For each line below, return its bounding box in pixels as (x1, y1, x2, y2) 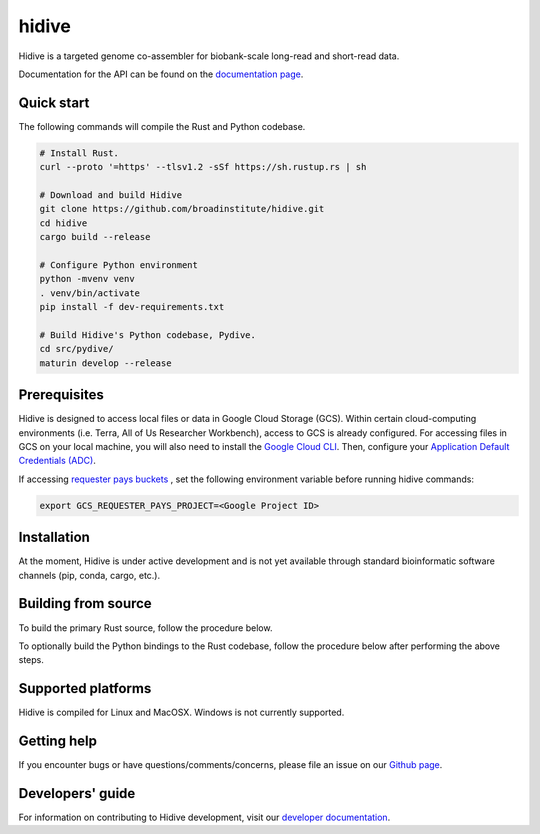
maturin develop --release (39, 357, 172, 369)
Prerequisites (18, 386, 104, 404)
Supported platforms (18, 680, 152, 697)
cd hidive (39, 217, 88, 229)
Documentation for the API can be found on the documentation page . (18, 68, 304, 80)
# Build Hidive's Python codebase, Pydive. (39, 329, 257, 340)
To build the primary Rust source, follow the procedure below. (18, 621, 273, 634)
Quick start (18, 94, 90, 111)
